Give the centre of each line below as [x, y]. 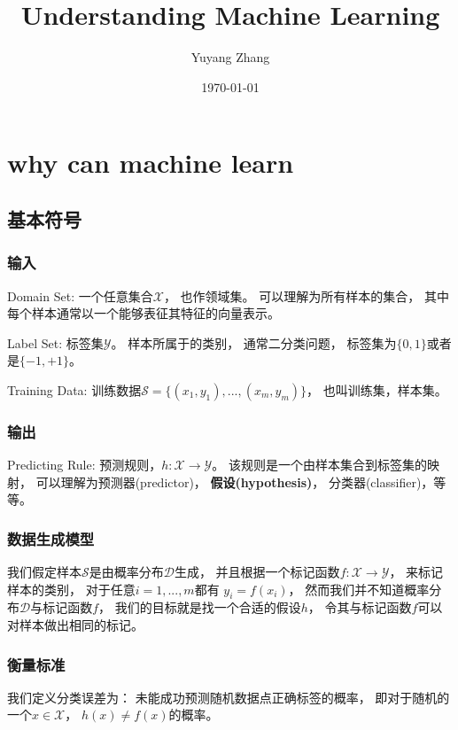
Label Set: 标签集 [55, 342]
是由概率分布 [126, 572]
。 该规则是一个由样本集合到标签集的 [319, 465]
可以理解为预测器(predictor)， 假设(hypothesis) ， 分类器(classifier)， [235, 481]
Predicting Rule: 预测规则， [85, 465]
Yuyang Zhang [230, 57]
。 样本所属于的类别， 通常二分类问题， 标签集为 [254, 342]
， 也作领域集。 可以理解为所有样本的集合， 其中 [306, 295]
